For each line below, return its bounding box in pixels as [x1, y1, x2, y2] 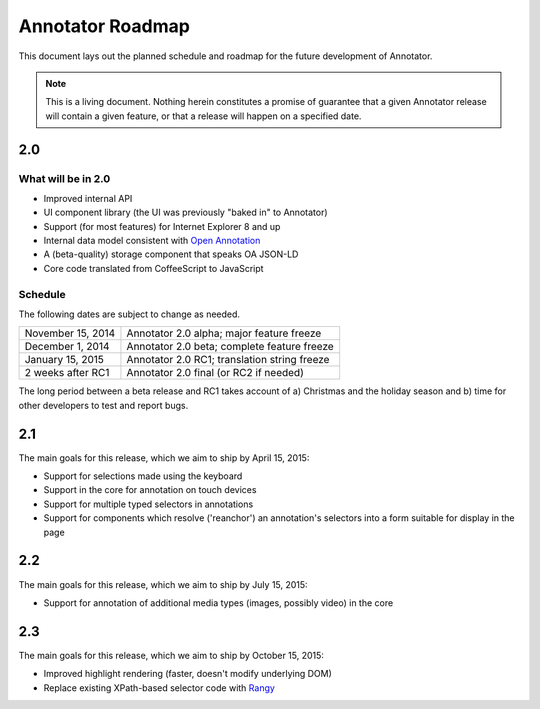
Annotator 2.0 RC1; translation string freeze [126, 353, 330, 367]
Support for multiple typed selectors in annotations [43, 498, 254, 510]
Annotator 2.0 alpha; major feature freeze [126, 326, 322, 340]
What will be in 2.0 [18, 171, 111, 185]
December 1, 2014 [24, 340, 110, 354]
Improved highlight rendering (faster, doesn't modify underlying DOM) [43, 668, 332, 680]
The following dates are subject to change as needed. [18, 308, 240, 320]
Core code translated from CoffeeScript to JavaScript [43, 262, 264, 274]
